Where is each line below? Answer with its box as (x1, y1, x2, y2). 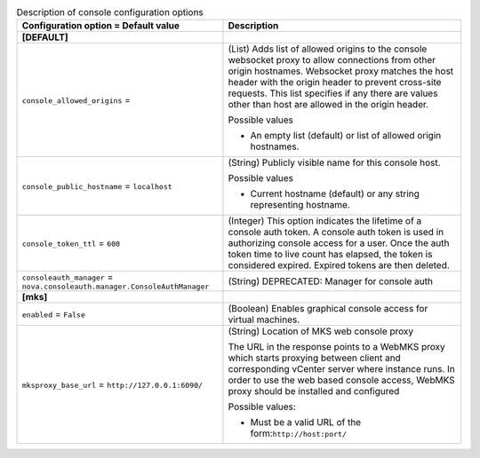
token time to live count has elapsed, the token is (228, 249, 433, 261)
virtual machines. (228, 313, 300, 326)
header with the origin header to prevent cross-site (228, 76, 442, 89)
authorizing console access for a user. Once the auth (228, 237, 450, 249)
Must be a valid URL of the (250, 416, 362, 429)
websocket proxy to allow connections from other (228, 54, 436, 67)
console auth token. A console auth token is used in (228, 226, 444, 239)
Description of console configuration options (16, 6, 204, 19)
